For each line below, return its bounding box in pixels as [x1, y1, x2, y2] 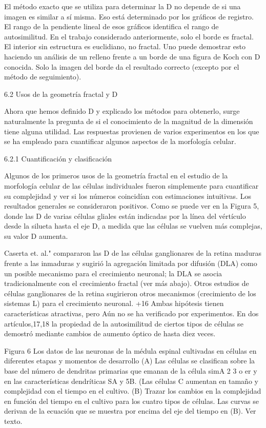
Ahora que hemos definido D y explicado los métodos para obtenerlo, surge [4, 106, 240, 116]
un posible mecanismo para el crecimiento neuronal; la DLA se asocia [4, 268, 222, 278]
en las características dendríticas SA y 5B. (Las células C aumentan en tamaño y [4, 375, 258, 386]
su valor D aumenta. [4, 230, 68, 241]
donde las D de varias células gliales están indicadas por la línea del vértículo [4, 210, 246, 221]
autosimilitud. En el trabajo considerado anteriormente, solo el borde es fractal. [4, 31, 254, 42]
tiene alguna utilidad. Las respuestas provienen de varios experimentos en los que [4, 126, 259, 136]
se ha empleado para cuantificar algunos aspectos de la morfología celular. [4, 136, 236, 147]
